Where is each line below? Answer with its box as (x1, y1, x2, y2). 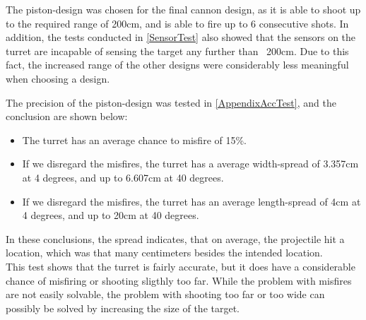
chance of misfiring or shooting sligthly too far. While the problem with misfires (6, 273, 352, 288)
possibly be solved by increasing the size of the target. (6, 300, 240, 315)
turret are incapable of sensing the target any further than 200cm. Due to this (6, 43, 349, 58)
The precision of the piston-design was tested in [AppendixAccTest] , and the (6, 95, 336, 109)
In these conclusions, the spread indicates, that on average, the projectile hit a (6, 231, 345, 246)
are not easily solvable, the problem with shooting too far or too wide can (6, 287, 325, 302)
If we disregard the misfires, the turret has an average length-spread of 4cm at (22, 194, 361, 208)
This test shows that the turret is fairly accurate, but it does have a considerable (6, 259, 355, 273)
